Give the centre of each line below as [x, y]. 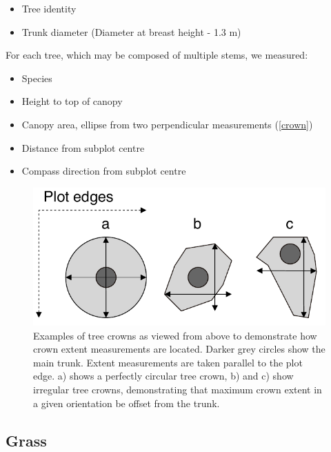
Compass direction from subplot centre [104, 171]
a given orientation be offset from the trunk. [127, 403]
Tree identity [49, 8]
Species [37, 78]
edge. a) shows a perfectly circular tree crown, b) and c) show [163, 376]
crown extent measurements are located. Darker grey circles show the [179, 349]
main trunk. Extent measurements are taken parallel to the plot [168, 362]
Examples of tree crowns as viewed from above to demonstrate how [175, 335]
